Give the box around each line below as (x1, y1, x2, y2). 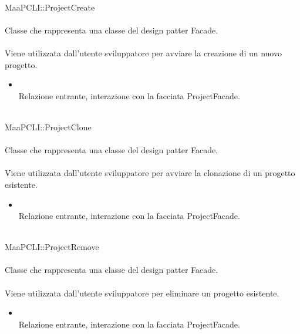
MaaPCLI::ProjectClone (5, 120, 92, 133)
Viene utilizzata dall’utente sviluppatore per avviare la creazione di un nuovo (5, 46, 282, 59)
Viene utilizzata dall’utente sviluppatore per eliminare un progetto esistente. (5, 286, 279, 299)
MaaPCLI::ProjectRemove (5, 241, 99, 253)
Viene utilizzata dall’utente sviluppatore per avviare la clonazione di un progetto (5, 167, 295, 179)
